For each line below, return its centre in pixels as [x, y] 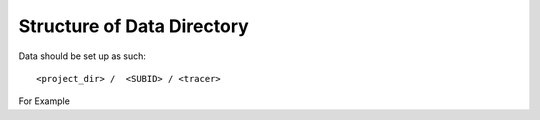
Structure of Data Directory [133, 26]
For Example [44, 101]
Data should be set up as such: [82, 56]
